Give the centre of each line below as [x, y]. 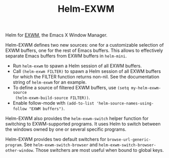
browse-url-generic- [129, 140]
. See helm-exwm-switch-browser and [59, 145]
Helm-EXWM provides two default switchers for [56, 140]
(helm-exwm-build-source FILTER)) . [53, 97]
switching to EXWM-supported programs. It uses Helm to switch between [83, 124]
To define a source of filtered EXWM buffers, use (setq [71, 88]
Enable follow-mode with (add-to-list [54, 103]
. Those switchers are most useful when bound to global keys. [98, 150]
